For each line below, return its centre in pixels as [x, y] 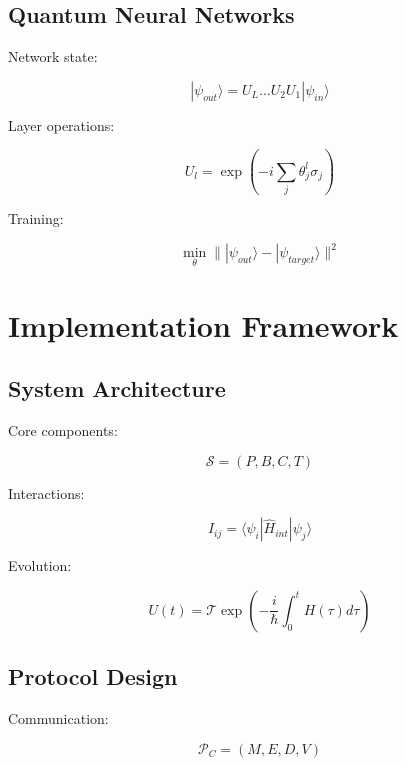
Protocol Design [93, 676]
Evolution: [40, 565]
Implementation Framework [203, 324]
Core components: [63, 430]
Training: [36, 218]
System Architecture [117, 388]
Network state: [53, 56]
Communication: [58, 717]
